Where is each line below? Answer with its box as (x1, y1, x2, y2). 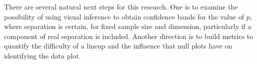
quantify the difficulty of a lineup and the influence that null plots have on (4, 40, 232, 51)
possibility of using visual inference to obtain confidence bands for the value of (4, 11, 244, 21)
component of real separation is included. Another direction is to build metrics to (4, 30, 253, 41)
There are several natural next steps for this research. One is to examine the (4, 1, 238, 11)
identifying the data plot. (4, 50, 81, 60)
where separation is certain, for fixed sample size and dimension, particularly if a (4, 21, 251, 31)
